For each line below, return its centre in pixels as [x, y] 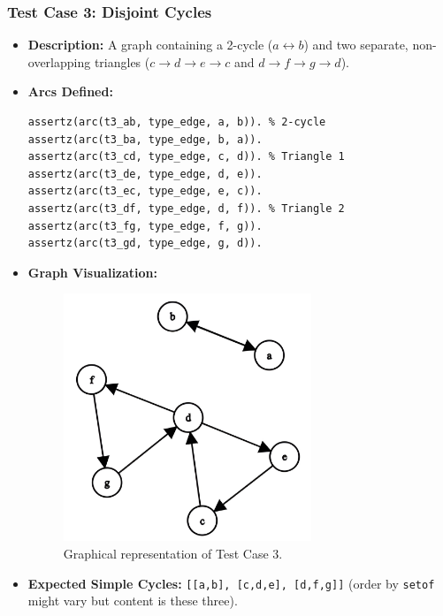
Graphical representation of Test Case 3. [173, 554]
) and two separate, [356, 45]
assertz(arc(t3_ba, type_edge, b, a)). [145, 139]
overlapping [59, 61]
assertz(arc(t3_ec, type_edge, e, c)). [145, 191]
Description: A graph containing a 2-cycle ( [150, 45]
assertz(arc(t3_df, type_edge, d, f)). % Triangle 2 [186, 208]
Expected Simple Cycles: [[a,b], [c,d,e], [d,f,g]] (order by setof [231, 583]
